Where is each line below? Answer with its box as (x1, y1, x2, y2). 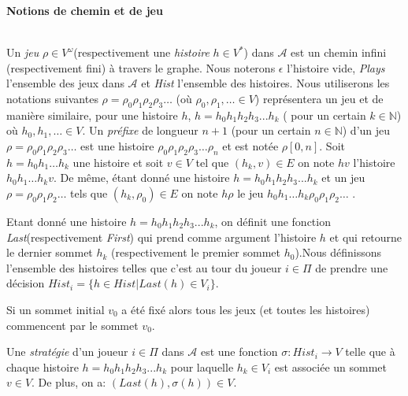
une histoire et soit (72, 154, 164, 170)
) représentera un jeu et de (254, 90, 384, 106)
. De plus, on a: (32, 374, 106, 390)
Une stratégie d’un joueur (6, 343, 128, 360)
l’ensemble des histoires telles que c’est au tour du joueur (6, 259, 282, 276)
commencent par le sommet (6, 316, 139, 333)
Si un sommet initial (6, 301, 105, 317)
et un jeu (321, 169, 365, 186)
